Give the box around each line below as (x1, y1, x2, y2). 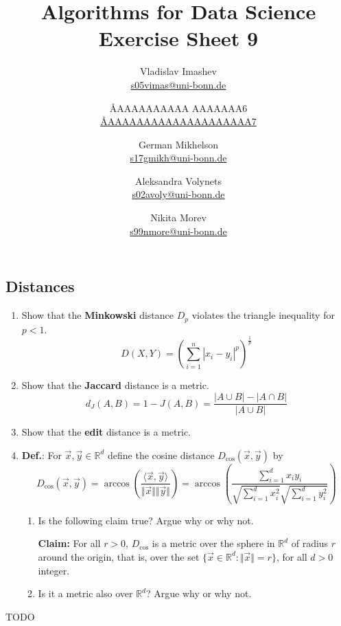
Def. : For (21, 447, 62, 462)
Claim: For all (38, 536, 101, 550)
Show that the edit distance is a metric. (21, 425, 191, 439)
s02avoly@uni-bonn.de (132, 187, 225, 201)
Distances (5, 276, 75, 297)
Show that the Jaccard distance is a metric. (21, 378, 209, 392)
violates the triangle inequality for (191, 308, 335, 322)
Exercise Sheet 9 (98, 24, 259, 52)
